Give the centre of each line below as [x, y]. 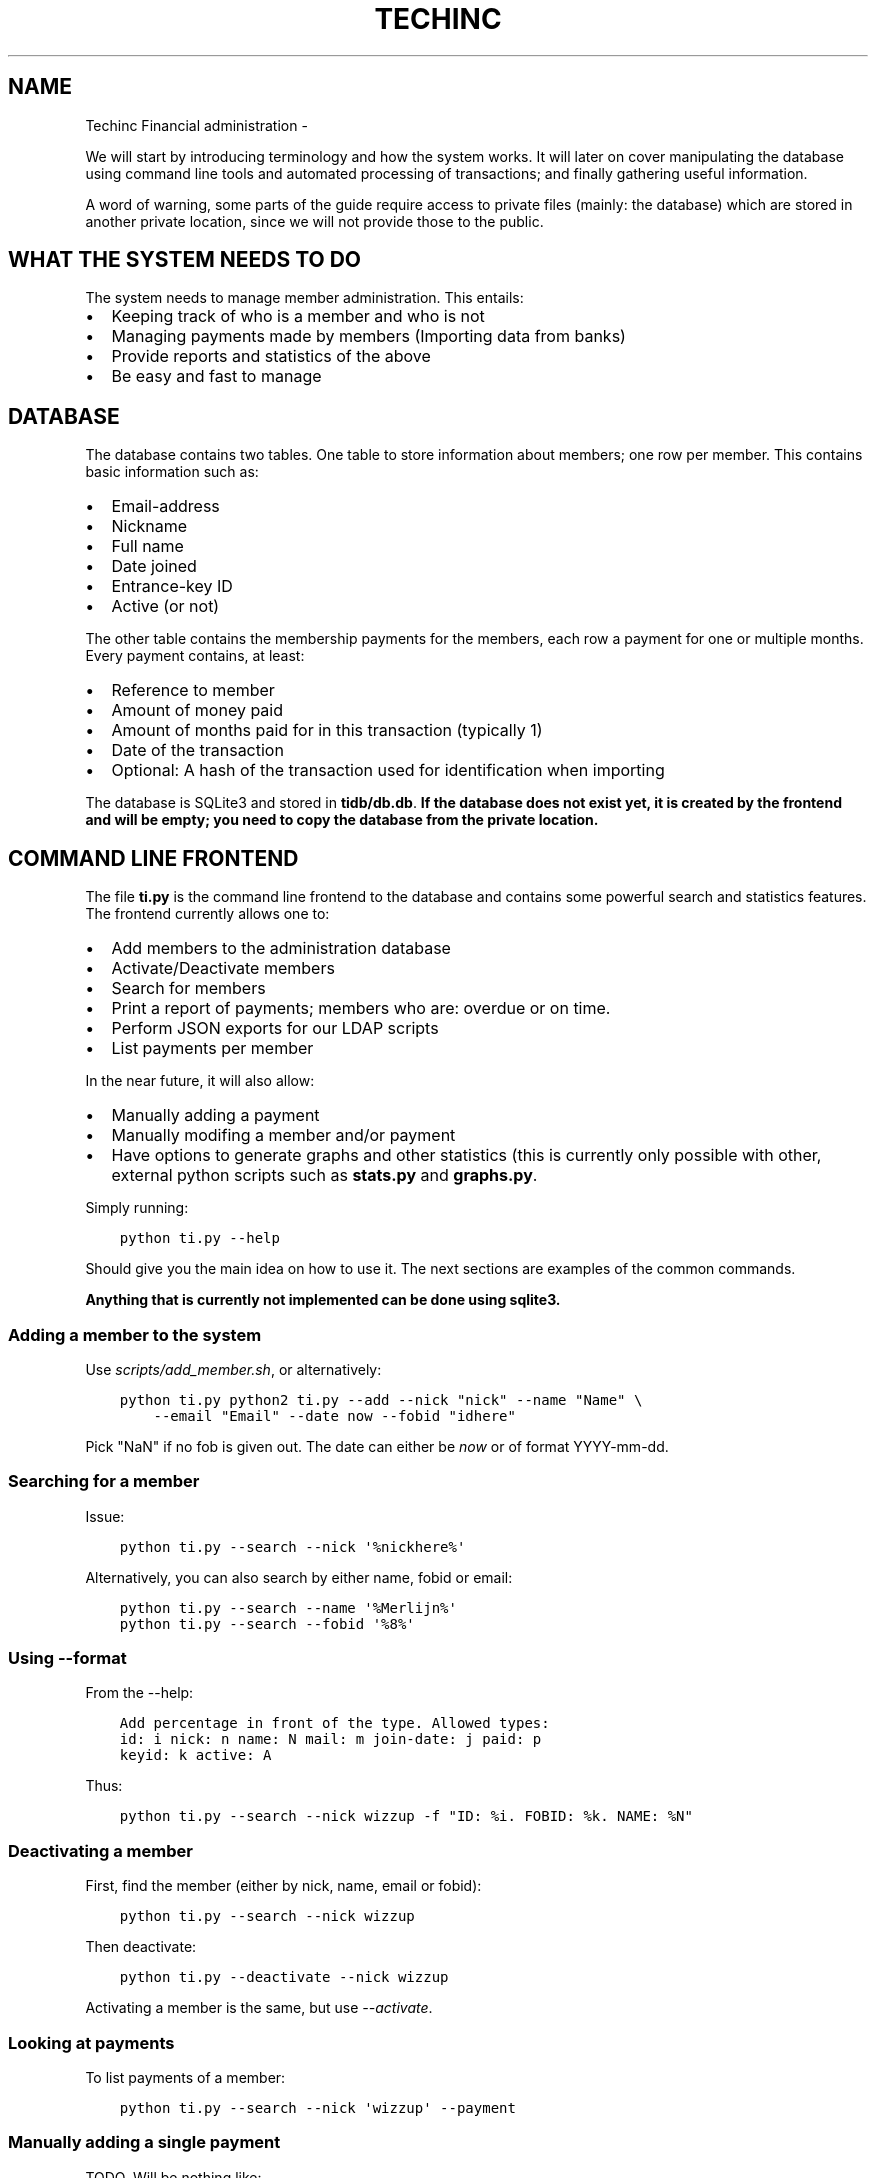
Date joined [154, 566]
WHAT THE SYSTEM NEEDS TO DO [184, 260]
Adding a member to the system [135, 1334]
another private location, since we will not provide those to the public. [314, 221]
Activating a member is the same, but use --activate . [259, 2008]
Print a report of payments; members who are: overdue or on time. [361, 1008]
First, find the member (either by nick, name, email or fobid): [283, 1886]
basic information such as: [172, 472]
